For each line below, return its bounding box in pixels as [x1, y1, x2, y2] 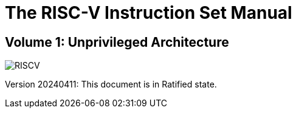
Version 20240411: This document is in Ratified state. [5, 79, 217, 90]
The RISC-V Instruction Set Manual [5, 2, 292, 23]
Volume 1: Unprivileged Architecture [5, 34, 229, 50]
